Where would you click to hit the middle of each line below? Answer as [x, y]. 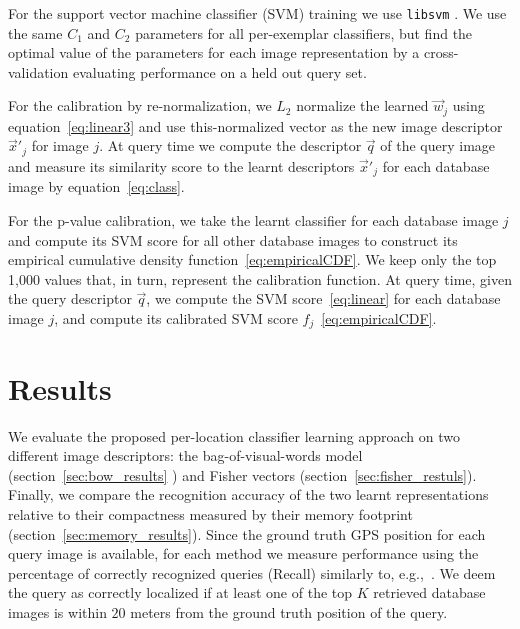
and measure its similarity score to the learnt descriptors [181, 165]
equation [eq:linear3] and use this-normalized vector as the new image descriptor [255, 125]
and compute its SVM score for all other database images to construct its [233, 239]
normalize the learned [362, 105]
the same [35, 32]
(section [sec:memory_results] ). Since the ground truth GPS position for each [247, 533]
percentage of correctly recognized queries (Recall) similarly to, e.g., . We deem [252, 572]
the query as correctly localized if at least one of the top [180, 592]
